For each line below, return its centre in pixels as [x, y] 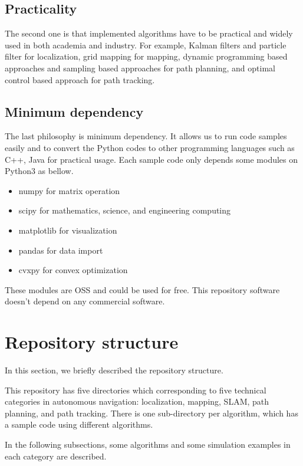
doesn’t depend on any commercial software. [85, 301]
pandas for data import [61, 250]
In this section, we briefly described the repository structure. [114, 370]
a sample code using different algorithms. [79, 424]
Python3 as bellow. [39, 171]
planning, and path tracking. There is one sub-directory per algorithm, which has [151, 413]
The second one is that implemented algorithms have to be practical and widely [149, 33]
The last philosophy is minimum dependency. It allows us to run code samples [146, 136]
